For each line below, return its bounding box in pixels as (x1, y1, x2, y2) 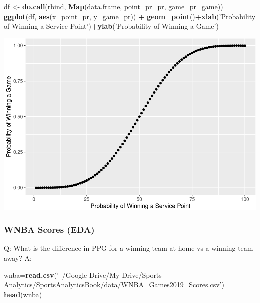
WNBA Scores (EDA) (4, 223, 95, 236)
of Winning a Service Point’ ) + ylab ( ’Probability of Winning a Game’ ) (4, 21, 219, 31)
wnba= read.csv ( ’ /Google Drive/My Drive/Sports (4, 269, 162, 280)
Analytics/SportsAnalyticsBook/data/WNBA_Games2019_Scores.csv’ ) (4, 279, 224, 290)
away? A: (4, 253, 32, 263)
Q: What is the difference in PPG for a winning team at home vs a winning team (4, 243, 253, 253)
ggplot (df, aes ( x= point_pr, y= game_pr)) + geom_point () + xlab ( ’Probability (4, 11, 256, 21)
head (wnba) (4, 289, 42, 299)
